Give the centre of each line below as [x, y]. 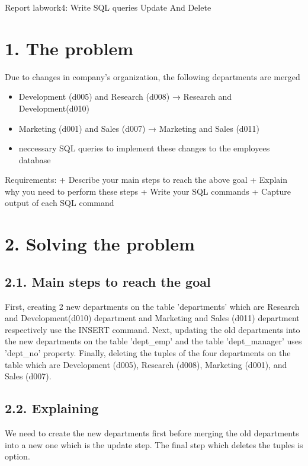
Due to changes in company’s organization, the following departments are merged [153, 76]
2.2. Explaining [52, 408]
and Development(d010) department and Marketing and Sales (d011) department [152, 318]
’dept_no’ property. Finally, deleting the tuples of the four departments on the [148, 353]
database [35, 159]
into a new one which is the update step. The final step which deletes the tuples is [154, 444]
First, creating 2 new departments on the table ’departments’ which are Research [152, 306]
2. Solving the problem [100, 244]
